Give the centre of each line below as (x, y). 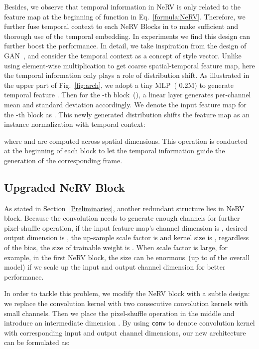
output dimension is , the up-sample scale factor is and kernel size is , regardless (127, 237)
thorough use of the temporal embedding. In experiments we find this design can (127, 36)
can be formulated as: (37, 342)
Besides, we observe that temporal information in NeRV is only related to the (122, 6)
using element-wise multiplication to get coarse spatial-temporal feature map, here (129, 65)
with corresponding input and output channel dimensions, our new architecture (125, 332)
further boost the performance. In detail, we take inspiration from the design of (125, 46)
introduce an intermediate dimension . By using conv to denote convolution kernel (129, 323)
